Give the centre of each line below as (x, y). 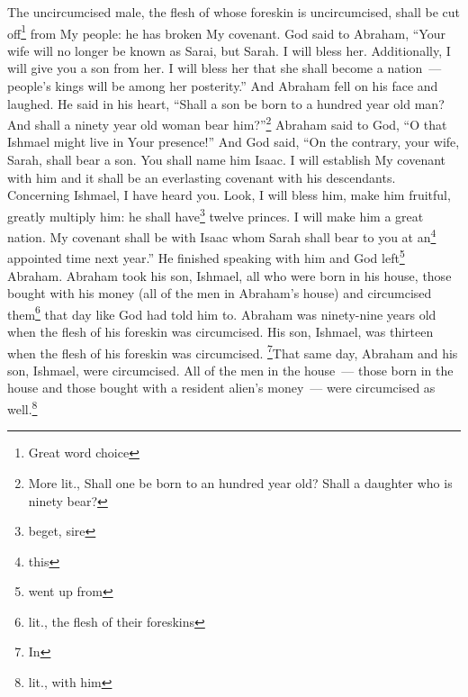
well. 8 (22, 407)
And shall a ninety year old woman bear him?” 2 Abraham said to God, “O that (227, 123)
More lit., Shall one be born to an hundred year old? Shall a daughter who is (240, 482)
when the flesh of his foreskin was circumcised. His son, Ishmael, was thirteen (220, 332)
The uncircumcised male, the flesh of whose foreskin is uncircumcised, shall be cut (234, 12)
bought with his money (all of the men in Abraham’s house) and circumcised (220, 293)
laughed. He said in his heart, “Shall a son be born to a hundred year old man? (226, 103)
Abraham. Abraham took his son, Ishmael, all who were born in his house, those (229, 275)
